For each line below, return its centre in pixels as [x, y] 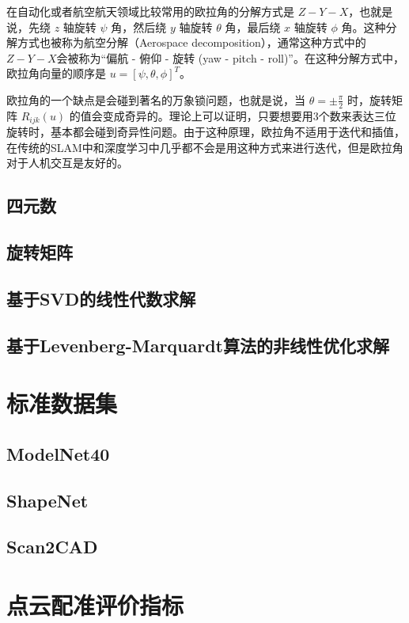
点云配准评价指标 [95, 605]
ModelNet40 [58, 453]
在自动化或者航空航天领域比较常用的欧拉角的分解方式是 [150, 11]
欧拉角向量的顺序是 [56, 73]
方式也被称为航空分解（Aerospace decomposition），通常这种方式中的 [191, 42]
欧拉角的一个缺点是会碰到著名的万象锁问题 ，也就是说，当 [156, 99]
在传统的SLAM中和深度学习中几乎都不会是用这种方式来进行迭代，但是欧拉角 [205, 147]
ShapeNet [47, 500]
